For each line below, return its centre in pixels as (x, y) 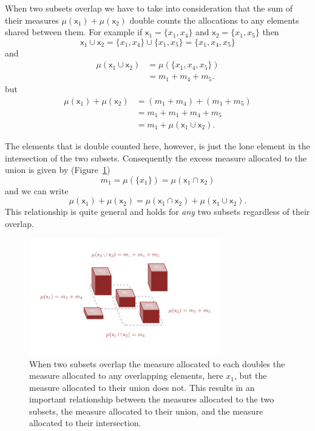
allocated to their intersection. (85, 423)
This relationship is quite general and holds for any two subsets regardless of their (157, 212)
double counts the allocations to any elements (214, 20)
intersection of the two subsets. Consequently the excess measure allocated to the (156, 158)
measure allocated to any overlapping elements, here (126, 375)
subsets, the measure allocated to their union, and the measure (146, 411)
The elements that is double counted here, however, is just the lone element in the (157, 146)
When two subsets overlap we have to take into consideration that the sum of (149, 8)
